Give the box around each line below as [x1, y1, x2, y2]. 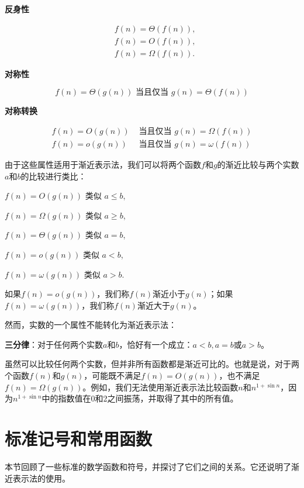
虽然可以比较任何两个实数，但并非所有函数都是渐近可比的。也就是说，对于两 [5, 358, 299, 370]
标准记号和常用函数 [5, 427, 153, 451]
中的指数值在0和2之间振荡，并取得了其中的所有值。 [42, 392, 239, 404]
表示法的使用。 [12, 472, 70, 484]
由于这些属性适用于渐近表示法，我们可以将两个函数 [5, 158, 201, 170]
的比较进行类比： [20, 169, 87, 182]
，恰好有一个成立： [119, 338, 193, 350]
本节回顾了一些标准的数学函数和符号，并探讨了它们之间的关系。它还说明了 [5, 460, 291, 472]
